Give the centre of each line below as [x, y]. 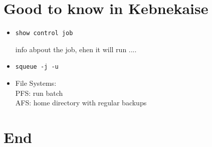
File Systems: [36, 83]
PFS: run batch [39, 93]
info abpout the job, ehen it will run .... [76, 49]
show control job [44, 33]
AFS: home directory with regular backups [81, 103]
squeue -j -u [37, 67]
